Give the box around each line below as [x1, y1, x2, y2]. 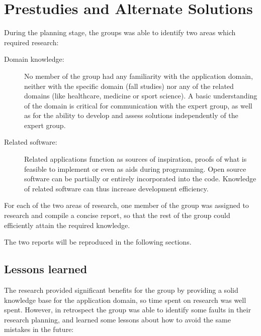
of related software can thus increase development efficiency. [24, 183, 209, 193]
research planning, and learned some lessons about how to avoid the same [4, 314, 231, 324]
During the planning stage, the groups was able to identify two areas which [4, 27, 236, 38]
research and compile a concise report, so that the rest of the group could [4, 210, 230, 220]
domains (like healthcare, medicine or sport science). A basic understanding [24, 90, 257, 101]
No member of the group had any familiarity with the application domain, [24, 70, 253, 81]
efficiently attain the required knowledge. [4, 219, 130, 230]
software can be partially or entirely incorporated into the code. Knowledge [24, 173, 256, 184]
